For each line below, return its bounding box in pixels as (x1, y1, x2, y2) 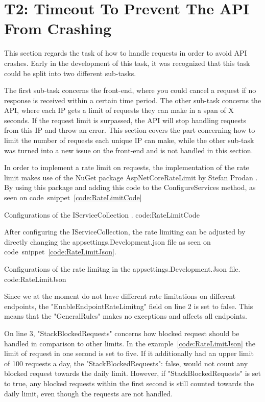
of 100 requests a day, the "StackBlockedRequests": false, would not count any (4, 358, 248, 368)
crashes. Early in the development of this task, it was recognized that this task (4, 57, 250, 68)
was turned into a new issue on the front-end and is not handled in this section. (4, 145, 253, 155)
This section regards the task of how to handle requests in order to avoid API (4, 48, 247, 58)
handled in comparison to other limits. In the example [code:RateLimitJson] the (4, 338, 256, 348)
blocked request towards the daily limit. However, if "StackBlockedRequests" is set (4, 368, 261, 379)
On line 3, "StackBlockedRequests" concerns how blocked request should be (4, 327, 239, 338)
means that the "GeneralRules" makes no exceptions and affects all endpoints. (4, 311, 247, 321)
